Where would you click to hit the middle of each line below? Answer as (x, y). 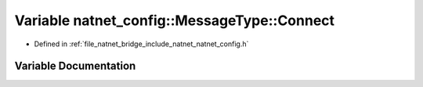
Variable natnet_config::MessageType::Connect (175, 20)
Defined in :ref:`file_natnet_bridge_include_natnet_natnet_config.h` (141, 44)
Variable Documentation (75, 66)
